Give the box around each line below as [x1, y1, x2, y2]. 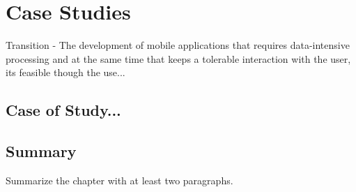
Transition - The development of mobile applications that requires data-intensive [6, 38, 350, 52]
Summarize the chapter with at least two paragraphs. [6, 172, 233, 187]
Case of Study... [6, 99, 121, 121]
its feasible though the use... [6, 65, 125, 80]
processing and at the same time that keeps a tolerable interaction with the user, [6, 51, 351, 66]
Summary [6, 140, 77, 162]
